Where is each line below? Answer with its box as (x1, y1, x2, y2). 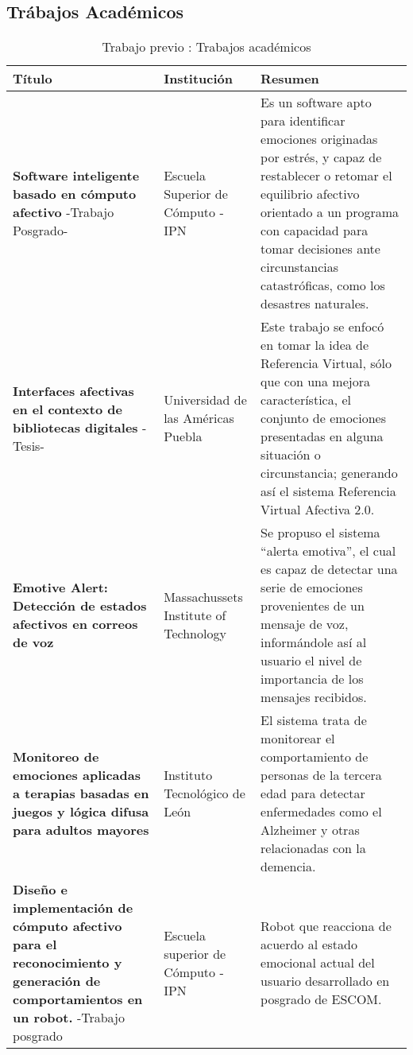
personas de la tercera (261, 766, 382, 785)
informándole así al (261, 633, 367, 652)
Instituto (164, 766, 213, 785)
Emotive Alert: (13, 578, 108, 597)
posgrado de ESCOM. (261, 990, 382, 1009)
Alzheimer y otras (261, 820, 360, 840)
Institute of (164, 605, 226, 624)
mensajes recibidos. (261, 688, 367, 707)
